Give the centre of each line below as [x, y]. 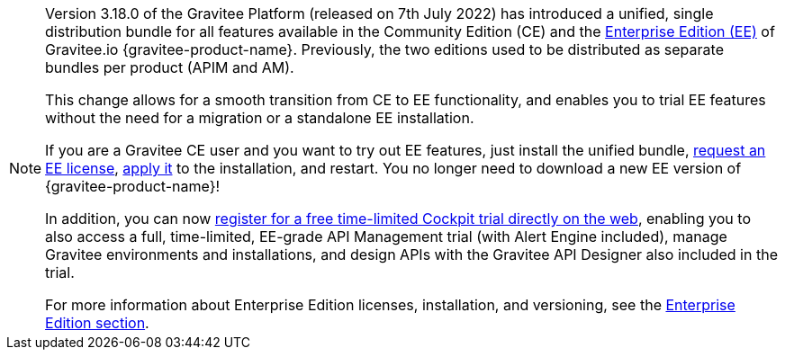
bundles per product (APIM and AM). [170, 67]
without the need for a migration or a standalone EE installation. [260, 118]
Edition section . [97, 323]
